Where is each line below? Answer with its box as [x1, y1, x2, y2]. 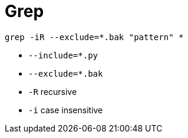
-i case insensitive [28, 104, 103, 115]
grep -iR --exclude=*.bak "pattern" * [5, 32, 184, 42]
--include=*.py [28, 50, 98, 60]
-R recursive [28, 86, 77, 97]
